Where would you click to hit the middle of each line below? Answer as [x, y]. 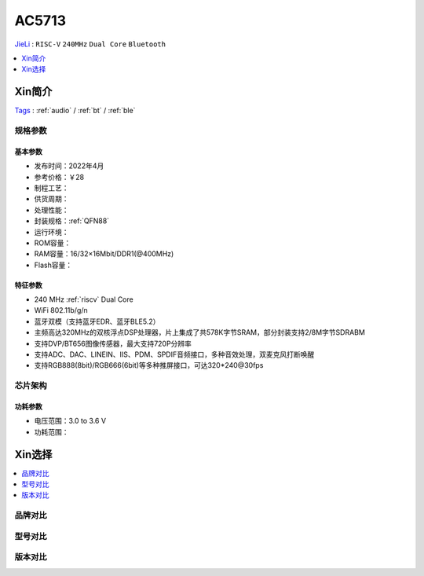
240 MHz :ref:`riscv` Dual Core [84, 299]
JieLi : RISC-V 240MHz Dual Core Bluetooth [90, 44]
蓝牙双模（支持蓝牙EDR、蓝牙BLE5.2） [97, 321]
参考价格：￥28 [59, 177]
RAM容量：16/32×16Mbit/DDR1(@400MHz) [104, 254]
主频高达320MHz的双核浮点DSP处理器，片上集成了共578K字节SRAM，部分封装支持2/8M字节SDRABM [199, 332]
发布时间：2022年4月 [69, 166]
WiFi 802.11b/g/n [61, 310]
